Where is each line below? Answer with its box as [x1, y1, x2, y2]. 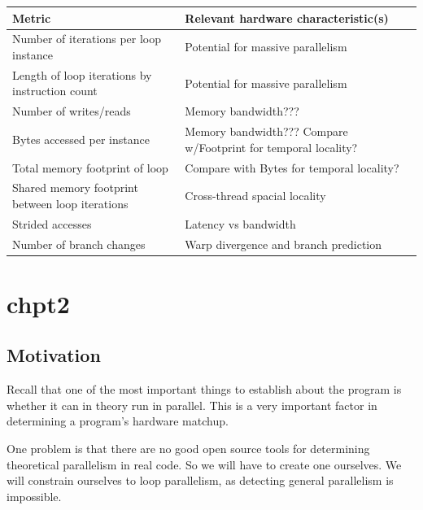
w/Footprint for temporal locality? [185, 138, 358, 155]
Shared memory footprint [12, 179, 138, 196]
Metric [12, 9, 51, 26]
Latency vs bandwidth [185, 215, 296, 232]
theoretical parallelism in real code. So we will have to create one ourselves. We [7, 456, 402, 473]
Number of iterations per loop [12, 30, 161, 47]
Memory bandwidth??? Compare [185, 123, 348, 140]
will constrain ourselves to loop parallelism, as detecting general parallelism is [7, 472, 394, 489]
